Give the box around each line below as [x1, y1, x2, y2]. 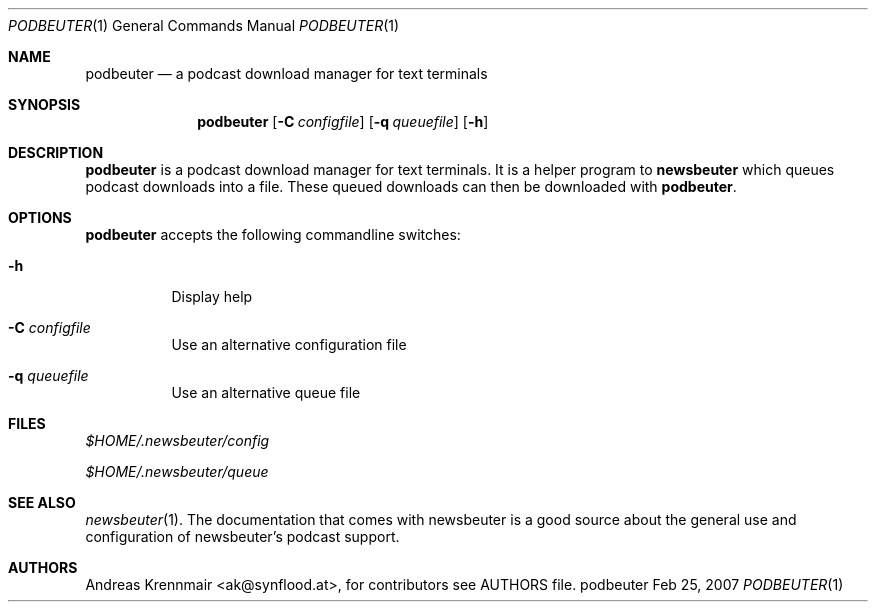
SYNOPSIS [8, 96, 81, 113]
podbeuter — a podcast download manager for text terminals [85, 65, 488, 82]
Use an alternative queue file [171, 384, 361, 401]
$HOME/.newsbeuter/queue [85, 463, 269, 480]
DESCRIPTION [8, 144, 104, 161]
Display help [171, 288, 253, 305]
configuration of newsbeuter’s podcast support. [85, 528, 400, 545]
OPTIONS [8, 209, 72, 226]
